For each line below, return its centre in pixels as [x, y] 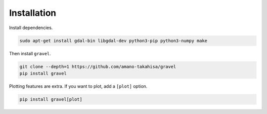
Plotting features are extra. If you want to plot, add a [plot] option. [78, 86]
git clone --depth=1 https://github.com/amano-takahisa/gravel [98, 66]
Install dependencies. [31, 28]
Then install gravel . [30, 53]
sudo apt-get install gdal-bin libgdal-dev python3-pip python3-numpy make [113, 40]
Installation [33, 13]
